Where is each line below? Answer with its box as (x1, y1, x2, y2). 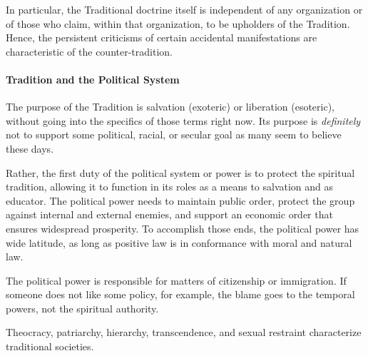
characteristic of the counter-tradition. (6, 44, 173, 59)
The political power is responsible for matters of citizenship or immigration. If (6, 273, 347, 288)
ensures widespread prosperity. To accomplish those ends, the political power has (6, 220, 359, 235)
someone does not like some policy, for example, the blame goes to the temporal (6, 287, 355, 302)
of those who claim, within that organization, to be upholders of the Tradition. (6, 16, 350, 31)
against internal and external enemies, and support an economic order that (6, 207, 333, 222)
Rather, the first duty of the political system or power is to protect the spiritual (6, 165, 355, 180)
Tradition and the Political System (6, 71, 180, 86)
